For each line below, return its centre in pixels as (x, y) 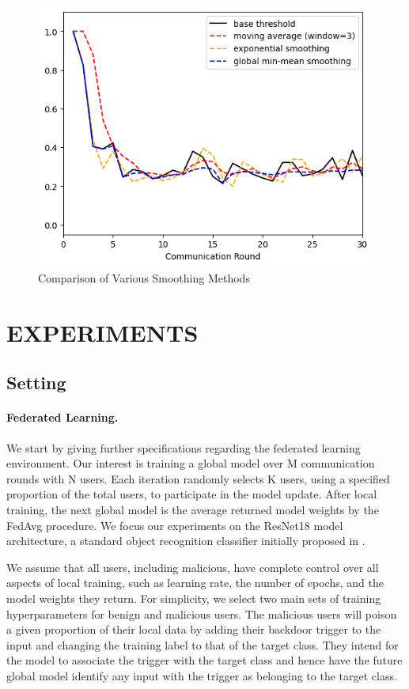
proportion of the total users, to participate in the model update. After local (192, 494)
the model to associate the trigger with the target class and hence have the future (204, 660)
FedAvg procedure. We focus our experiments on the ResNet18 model (175, 525)
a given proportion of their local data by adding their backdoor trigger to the (194, 629)
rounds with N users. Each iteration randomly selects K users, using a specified (198, 478)
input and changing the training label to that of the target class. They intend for (203, 644)
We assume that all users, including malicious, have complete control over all (193, 567)
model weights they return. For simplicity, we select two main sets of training (194, 598)
